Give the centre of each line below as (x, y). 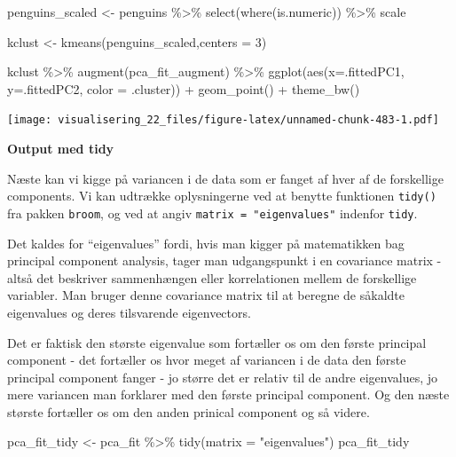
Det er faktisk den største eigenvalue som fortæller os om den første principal (217, 342)
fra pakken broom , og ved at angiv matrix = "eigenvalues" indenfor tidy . (212, 213)
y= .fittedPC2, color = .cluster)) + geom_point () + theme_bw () (184, 88)
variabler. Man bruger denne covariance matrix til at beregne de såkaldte (206, 295)
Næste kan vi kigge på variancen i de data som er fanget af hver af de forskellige (225, 178)
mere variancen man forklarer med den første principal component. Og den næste (228, 394)
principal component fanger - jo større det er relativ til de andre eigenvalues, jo (222, 377)
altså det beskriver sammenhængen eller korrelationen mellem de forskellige (212, 277)
